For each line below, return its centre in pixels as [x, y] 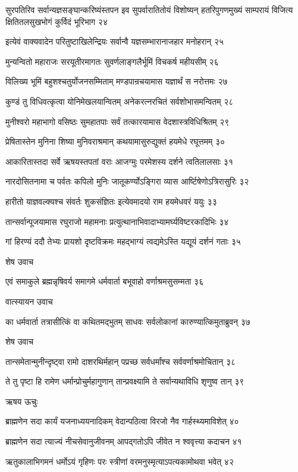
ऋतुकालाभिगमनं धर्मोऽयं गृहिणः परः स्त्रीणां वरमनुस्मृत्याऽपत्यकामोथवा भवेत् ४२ [120, 461]
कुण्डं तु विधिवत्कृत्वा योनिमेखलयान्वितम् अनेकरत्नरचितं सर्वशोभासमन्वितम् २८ [120, 101]
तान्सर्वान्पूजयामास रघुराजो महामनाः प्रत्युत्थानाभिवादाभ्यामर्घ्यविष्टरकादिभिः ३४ [117, 221]
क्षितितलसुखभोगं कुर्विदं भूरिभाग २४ [57, 21]
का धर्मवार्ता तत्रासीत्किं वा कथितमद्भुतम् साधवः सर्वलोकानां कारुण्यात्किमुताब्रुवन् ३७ [128, 321]
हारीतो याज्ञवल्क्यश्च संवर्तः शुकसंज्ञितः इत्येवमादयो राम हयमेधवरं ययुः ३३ [111, 201]
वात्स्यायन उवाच [29, 301]
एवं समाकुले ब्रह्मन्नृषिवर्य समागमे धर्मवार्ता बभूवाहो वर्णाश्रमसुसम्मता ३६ [105, 281]
